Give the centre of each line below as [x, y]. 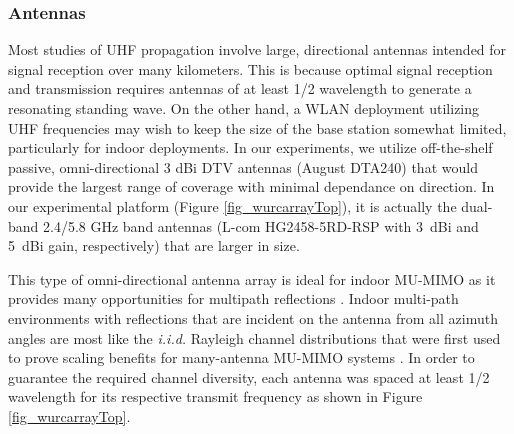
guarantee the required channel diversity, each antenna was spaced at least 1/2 [249, 376]
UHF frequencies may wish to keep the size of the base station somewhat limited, [257, 127]
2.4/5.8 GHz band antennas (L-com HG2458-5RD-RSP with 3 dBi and [261, 225]
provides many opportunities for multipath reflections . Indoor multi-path [233, 298]
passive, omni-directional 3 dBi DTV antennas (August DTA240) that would [243, 166]
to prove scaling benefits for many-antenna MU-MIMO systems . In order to [241, 357]
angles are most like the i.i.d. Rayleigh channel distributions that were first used [254, 337]
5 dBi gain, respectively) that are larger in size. [154, 245]
